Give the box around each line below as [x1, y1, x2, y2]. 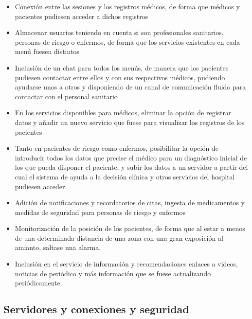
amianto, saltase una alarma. [15, 242, 101, 252]
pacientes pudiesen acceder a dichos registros [15, 11, 148, 21]
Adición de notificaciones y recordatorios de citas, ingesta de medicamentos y [15, 197, 245, 208]
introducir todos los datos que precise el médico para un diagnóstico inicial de [15, 152, 247, 162]
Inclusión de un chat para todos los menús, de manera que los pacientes [15, 62, 229, 72]
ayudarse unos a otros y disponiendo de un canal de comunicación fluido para [15, 82, 246, 92]
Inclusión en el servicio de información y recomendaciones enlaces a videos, [15, 259, 238, 269]
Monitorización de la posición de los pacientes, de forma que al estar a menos [15, 223, 245, 233]
